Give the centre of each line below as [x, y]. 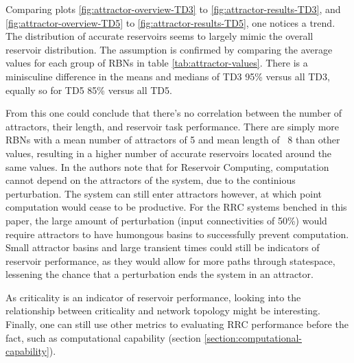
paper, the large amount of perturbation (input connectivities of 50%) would [166, 220]
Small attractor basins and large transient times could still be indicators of [163, 247]
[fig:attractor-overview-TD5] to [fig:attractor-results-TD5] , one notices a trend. [170, 22]
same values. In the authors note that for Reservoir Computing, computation [167, 166]
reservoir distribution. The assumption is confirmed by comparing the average [169, 49]
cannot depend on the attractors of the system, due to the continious [151, 180]
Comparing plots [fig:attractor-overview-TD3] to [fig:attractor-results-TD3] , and [173, 9]
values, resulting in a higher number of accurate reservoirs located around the [169, 153]
